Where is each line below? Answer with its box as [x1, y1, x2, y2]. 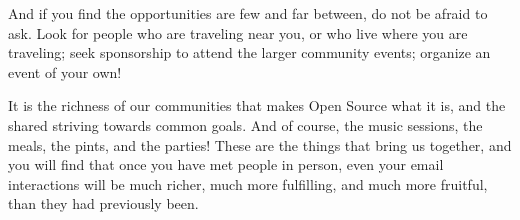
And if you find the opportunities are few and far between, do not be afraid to [8, 3, 488, 23]
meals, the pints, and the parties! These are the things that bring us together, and [8, 134, 512, 155]
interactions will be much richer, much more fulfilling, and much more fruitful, [8, 173, 488, 194]
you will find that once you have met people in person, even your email [8, 154, 444, 175]
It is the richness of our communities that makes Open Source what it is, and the [8, 95, 506, 116]
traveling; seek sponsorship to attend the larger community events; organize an [8, 42, 491, 63]
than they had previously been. [8, 193, 199, 214]
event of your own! [8, 61, 122, 82]
